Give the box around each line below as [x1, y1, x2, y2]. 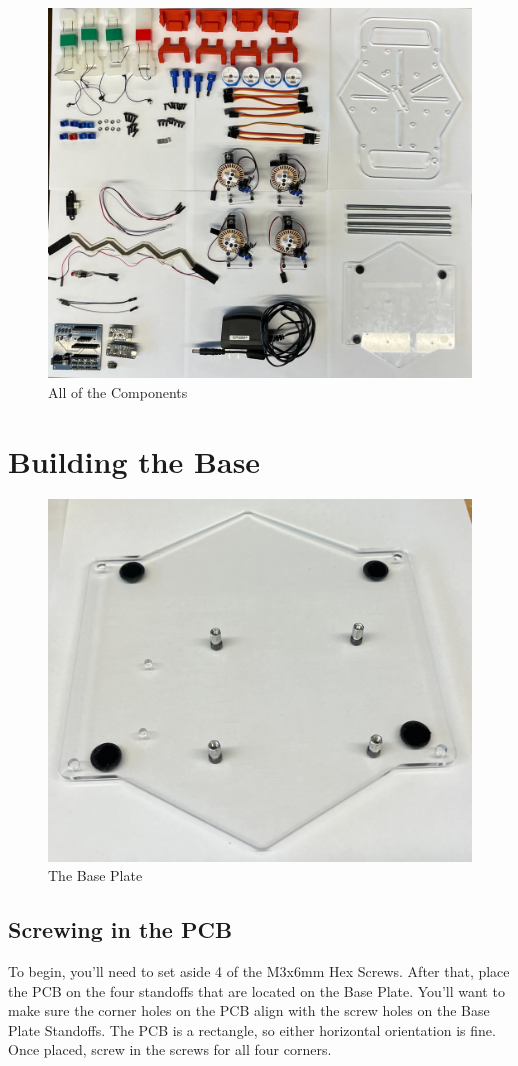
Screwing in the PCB [8, 914, 233, 945]
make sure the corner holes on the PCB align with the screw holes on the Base [8, 1000, 490, 1021]
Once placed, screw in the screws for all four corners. [8, 1039, 332, 1060]
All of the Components [48, 381, 188, 402]
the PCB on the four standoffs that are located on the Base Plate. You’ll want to [8, 980, 505, 1001]
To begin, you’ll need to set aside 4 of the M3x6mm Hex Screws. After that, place [8, 960, 510, 981]
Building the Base [8, 440, 261, 481]
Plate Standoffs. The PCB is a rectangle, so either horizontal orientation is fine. [8, 1019, 496, 1040]
